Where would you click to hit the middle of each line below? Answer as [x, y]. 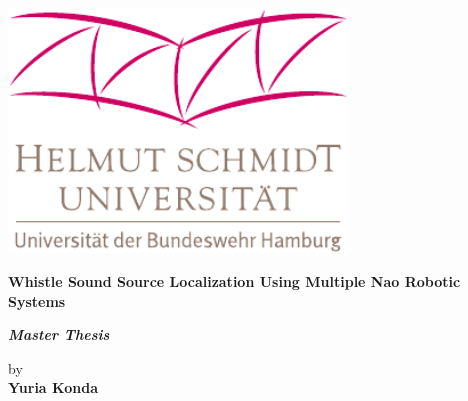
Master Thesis [59, 334]
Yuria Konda [53, 387]
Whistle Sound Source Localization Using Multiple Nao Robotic [234, 281]
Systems [37, 300]
